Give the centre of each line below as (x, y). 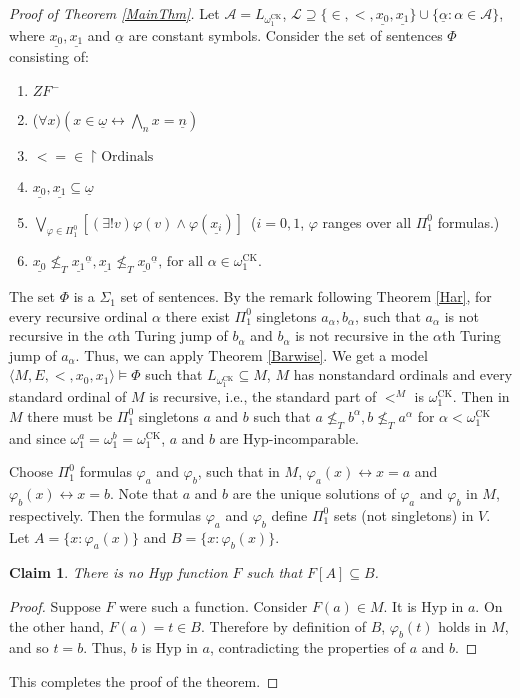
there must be (70, 415)
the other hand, (56, 625)
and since (37, 437)
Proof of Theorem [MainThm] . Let (114, 13)
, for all (181, 262)
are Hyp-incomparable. (289, 437)
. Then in (481, 396)
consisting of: (49, 56)
